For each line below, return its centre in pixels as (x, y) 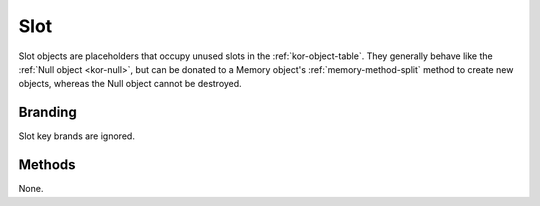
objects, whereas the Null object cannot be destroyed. (130, 84)
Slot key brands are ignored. (76, 136)
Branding (47, 112)
